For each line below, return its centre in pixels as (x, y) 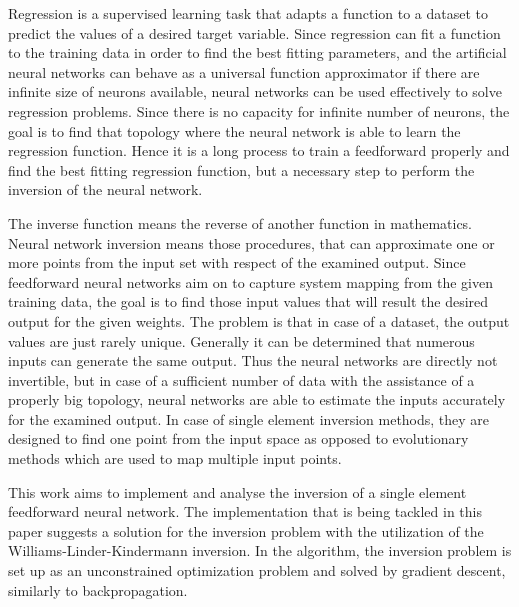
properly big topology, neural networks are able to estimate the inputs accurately (257, 399)
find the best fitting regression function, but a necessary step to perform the (241, 169)
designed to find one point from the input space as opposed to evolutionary (238, 438)
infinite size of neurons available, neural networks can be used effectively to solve (255, 91)
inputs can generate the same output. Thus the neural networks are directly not (253, 360)
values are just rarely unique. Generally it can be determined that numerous (241, 340)
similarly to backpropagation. (98, 589)
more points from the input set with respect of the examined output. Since (237, 262)
